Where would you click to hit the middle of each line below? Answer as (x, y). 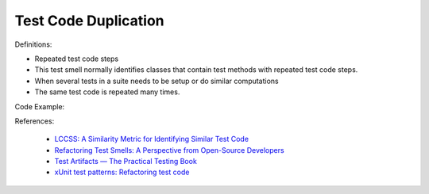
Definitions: (33, 44)
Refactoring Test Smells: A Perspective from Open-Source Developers (170, 150)
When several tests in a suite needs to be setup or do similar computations (157, 81)
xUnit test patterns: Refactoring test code (122, 172)
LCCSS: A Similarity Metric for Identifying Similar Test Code (152, 139)
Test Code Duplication (89, 21)
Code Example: (40, 106)
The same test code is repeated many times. (107, 92)
